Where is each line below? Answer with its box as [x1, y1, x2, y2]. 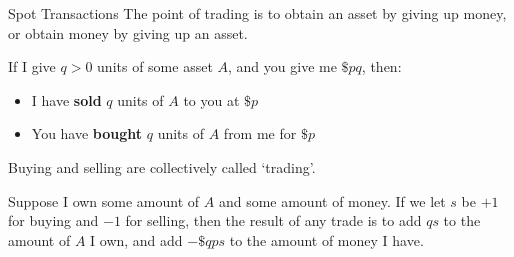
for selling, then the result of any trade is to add [125, 210, 422, 231]
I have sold [31, 89, 102, 110]
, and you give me [228, 56, 337, 77]
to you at [183, 89, 240, 110]
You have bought [31, 123, 143, 144]
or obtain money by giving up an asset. [8, 22, 248, 43]
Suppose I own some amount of [8, 190, 200, 211]
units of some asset [97, 56, 213, 77]
